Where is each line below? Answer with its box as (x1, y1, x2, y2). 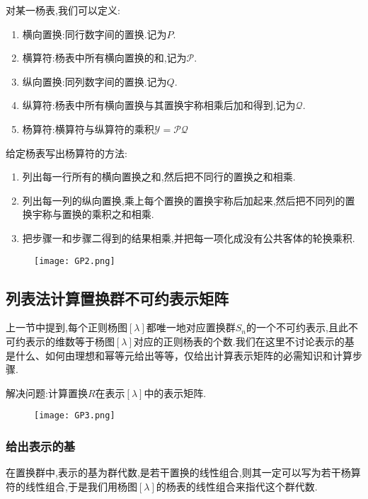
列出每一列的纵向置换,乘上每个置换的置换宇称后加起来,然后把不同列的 (22, 193, 345, 207)
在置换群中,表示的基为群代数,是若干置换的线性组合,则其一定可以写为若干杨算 (6, 465, 361, 480)
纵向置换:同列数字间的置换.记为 (22, 74, 167, 88)
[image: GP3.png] (34, 411, 115, 421)
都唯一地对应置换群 (146, 320, 236, 335)
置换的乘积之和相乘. (62, 207, 154, 222)
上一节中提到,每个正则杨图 (6, 320, 127, 335)
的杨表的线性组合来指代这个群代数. (156, 478, 318, 493)
